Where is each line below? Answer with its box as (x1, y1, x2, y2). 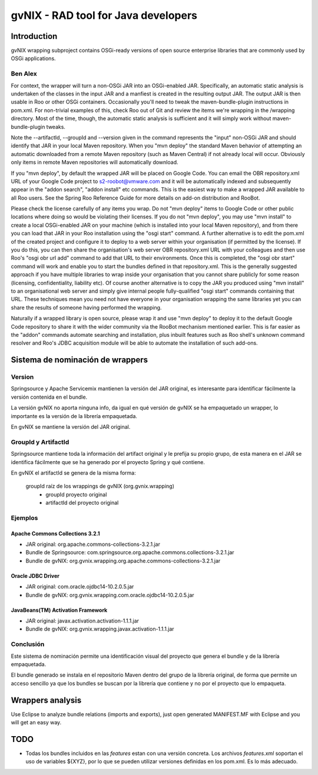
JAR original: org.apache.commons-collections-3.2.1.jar (25, 541, 160, 548)
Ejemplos (11, 514, 38, 522)
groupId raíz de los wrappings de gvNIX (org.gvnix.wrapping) (25, 483, 175, 490)
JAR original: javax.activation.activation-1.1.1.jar (25, 617, 140, 624)
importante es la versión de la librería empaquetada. (11, 412, 138, 419)
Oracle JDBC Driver (11, 572, 60, 579)
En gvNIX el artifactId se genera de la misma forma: (11, 469, 136, 476)
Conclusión (11, 640, 45, 648)
